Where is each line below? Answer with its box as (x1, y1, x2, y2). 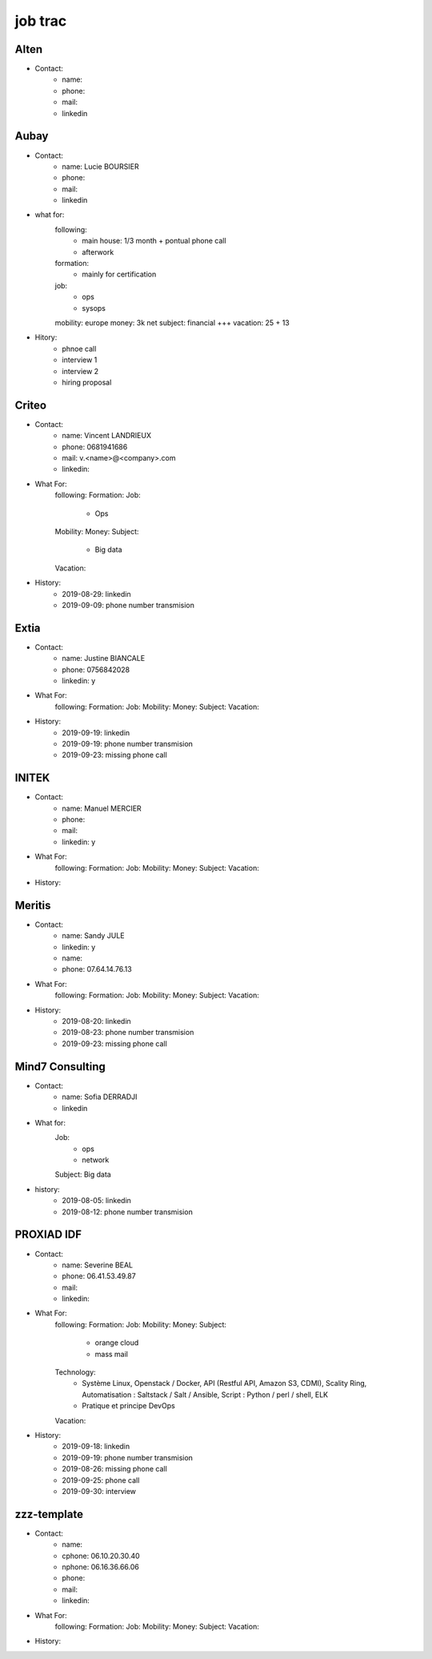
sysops (82, 303, 106, 312)
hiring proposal (62, 377, 112, 387)
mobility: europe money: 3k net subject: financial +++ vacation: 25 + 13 (54, 318, 290, 328)
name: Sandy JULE (62, 931, 125, 940)
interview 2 (62, 366, 99, 376)
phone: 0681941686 (62, 441, 128, 452)
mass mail (94, 1349, 128, 1359)
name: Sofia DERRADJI (62, 1092, 138, 1101)
